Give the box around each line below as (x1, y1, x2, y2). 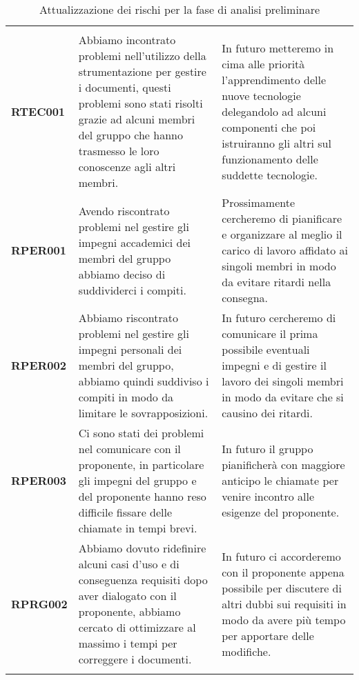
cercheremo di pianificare (222, 210, 342, 226)
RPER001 (11, 242, 66, 258)
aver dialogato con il (78, 588, 177, 603)
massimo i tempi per (78, 635, 177, 651)
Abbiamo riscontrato (78, 310, 178, 326)
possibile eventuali (222, 341, 310, 357)
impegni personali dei (78, 341, 182, 357)
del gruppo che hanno (78, 127, 183, 143)
